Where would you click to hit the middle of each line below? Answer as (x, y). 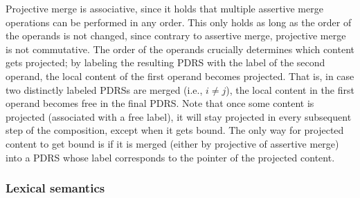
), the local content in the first (290, 89)
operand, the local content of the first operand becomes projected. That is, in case (180, 76)
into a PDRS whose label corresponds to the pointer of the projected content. (170, 157)
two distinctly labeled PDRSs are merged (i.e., (104, 89)
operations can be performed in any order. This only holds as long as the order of (179, 22)
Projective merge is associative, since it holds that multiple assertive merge (164, 8)
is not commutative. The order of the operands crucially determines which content (180, 49)
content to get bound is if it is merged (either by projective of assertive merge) (172, 143)
